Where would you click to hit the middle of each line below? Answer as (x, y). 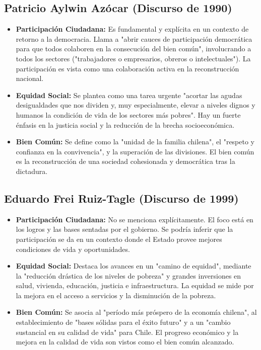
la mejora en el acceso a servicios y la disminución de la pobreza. (116, 295)
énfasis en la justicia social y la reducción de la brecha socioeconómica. (125, 124)
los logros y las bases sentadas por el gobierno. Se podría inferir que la (124, 229)
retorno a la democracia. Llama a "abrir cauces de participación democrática (134, 38)
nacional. (30, 78)
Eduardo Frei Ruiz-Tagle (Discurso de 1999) (121, 198)
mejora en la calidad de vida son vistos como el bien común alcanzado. (125, 342)
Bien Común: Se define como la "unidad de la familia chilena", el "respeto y (135, 142)
